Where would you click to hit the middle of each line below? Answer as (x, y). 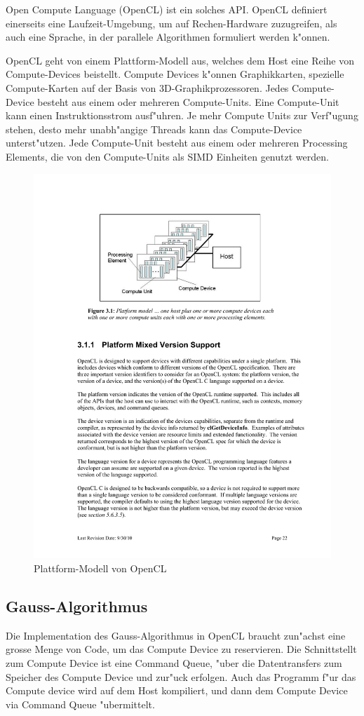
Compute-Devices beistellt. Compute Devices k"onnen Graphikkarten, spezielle (175, 74)
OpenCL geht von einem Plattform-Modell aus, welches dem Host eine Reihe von (180, 60)
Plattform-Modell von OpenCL (100, 568)
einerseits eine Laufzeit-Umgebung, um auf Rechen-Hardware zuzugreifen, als (171, 23)
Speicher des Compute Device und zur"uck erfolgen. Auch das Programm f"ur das (181, 676)
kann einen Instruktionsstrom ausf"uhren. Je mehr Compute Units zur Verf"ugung (182, 115)
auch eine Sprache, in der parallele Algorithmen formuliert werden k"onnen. (168, 37)
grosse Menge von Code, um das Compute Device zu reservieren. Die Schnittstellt (181, 649)
